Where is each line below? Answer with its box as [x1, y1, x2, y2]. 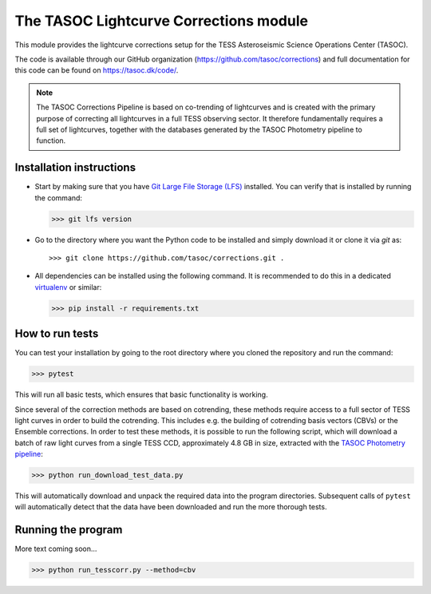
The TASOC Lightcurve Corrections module [14, 12, 309, 30]
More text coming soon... [14, 544, 97, 554]
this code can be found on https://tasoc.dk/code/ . [14, 65, 179, 75]
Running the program [14, 523, 123, 537]
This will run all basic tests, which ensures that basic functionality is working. [14, 390, 268, 399]
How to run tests [14, 327, 99, 341]
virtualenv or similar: [34, 282, 102, 291]
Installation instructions [14, 160, 136, 175]
